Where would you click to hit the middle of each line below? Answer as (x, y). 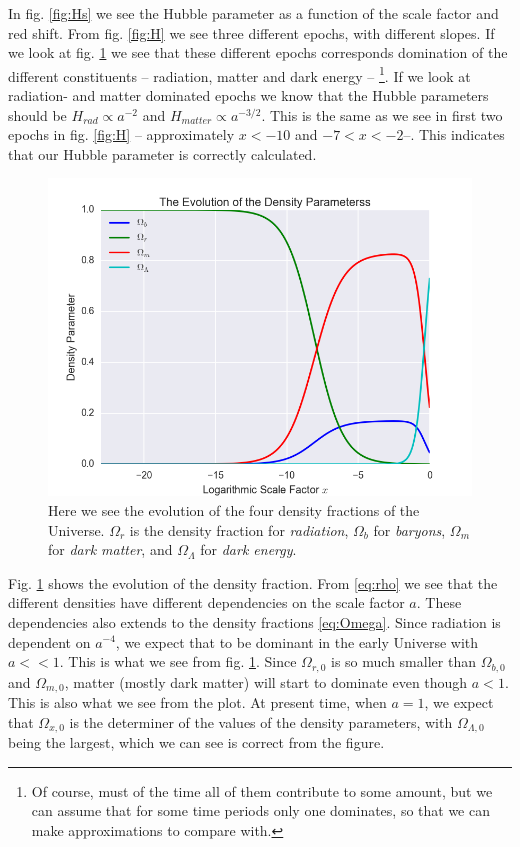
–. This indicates (454, 134)
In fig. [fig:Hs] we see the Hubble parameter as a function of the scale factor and (253, 13)
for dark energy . (248, 549)
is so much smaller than (403, 661)
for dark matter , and (110, 549)
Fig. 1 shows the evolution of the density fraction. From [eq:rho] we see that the (253, 582)
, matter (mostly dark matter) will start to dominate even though (266, 681)
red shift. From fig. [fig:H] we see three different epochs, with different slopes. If (251, 32)
